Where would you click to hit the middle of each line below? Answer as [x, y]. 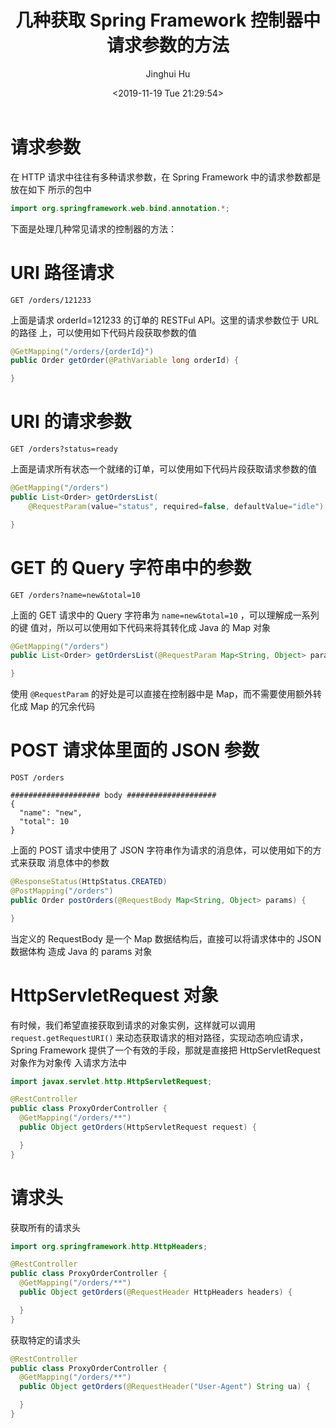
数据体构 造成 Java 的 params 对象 [81, 951]
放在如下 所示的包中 [51, 189]
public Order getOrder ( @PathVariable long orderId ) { [125, 361]
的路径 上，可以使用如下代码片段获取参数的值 [103, 332]
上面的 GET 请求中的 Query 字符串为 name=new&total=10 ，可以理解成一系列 [165, 615]
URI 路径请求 [62, 272]
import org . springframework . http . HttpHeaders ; [109, 1246]
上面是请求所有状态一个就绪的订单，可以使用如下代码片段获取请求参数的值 [163, 469]
